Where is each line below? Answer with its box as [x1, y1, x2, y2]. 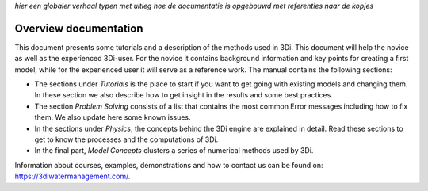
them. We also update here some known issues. [34, 113, 191, 122]
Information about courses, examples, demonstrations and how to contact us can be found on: [14, 160, 324, 170]
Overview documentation [14, 21, 143, 35]
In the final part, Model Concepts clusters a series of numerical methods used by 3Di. [34, 146, 314, 155]
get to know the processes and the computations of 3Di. [34, 135, 219, 144]
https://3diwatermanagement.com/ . [14, 171, 131, 181]
